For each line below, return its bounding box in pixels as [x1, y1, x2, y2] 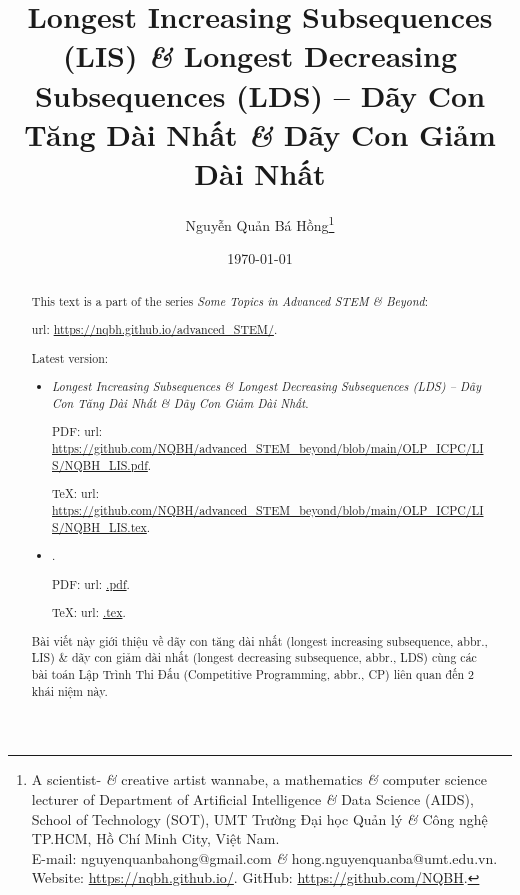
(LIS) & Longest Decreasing [62, 35, 458, 77]
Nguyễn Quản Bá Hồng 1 [185, 211, 335, 235]
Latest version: [31, 349, 109, 366]
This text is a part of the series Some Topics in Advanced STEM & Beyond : [31, 292, 428, 309]
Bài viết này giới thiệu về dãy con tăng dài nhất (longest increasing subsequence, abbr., [31, 632, 488, 649]
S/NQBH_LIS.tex [52, 518, 147, 535]
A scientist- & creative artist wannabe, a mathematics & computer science [31, 769, 487, 790]
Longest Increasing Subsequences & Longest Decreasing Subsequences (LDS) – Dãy [52, 378, 481, 395]
